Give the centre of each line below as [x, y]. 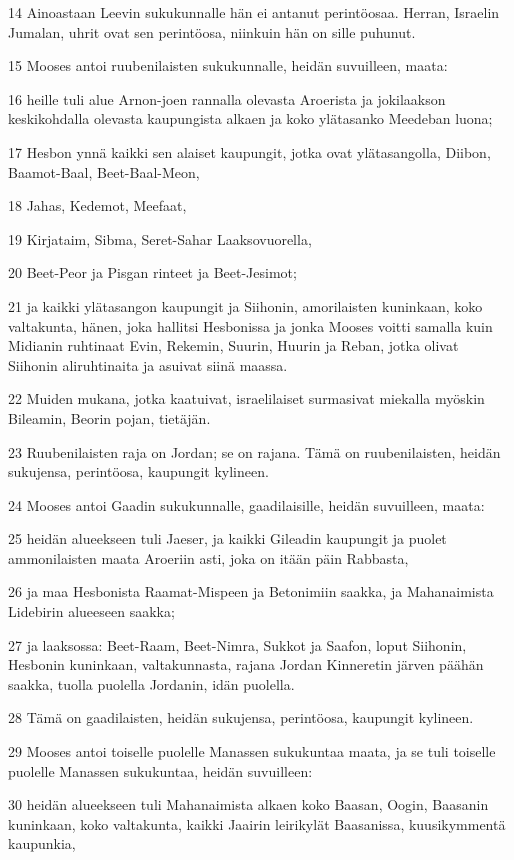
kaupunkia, [42, 843]
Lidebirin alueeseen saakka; [91, 611]
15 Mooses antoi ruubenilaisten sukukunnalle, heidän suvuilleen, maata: [228, 65]
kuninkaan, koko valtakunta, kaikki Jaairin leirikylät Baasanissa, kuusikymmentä [257, 823]
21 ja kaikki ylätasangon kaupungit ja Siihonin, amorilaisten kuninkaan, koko [245, 305]
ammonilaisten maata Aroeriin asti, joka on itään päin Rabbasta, [208, 557]
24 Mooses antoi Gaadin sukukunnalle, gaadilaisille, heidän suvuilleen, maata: [246, 504]
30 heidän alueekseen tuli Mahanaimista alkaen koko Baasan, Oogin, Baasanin [248, 804]
